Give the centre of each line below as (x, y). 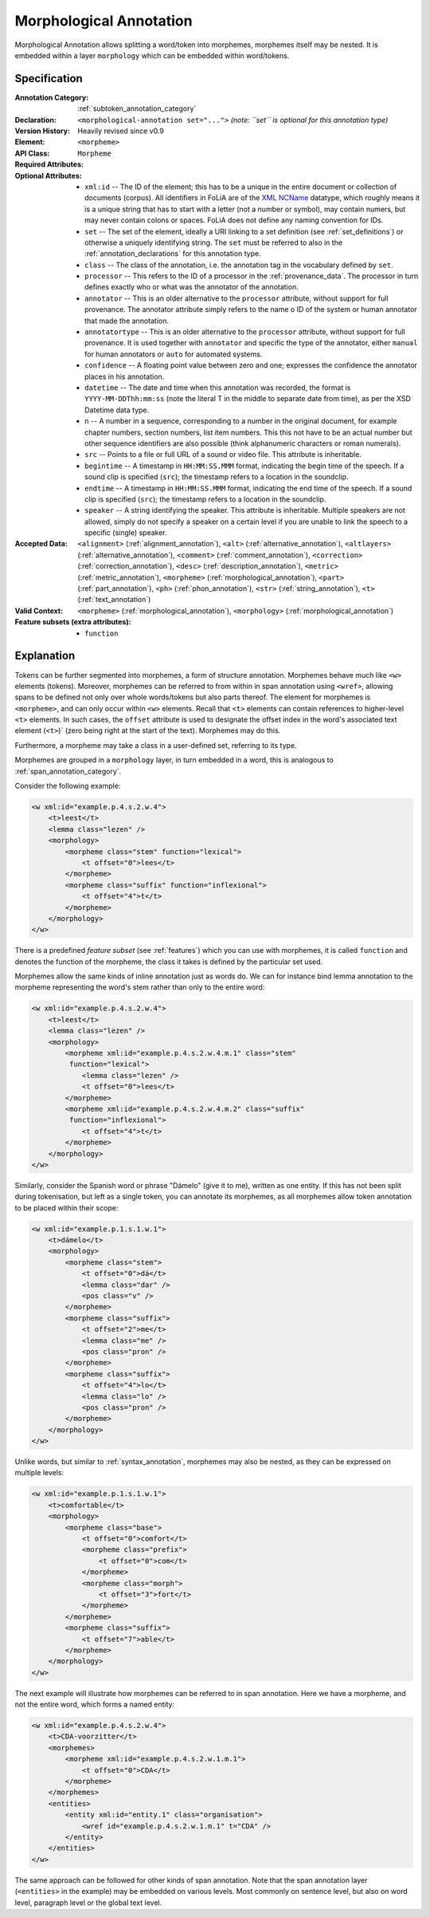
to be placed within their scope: (66, 1207)
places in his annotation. (125, 376)
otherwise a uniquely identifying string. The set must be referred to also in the (213, 242)
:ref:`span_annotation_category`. (68, 771)
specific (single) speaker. (126, 533)
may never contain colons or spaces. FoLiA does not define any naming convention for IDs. (234, 220)
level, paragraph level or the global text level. (88, 1903)
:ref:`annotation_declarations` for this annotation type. (173, 254)
